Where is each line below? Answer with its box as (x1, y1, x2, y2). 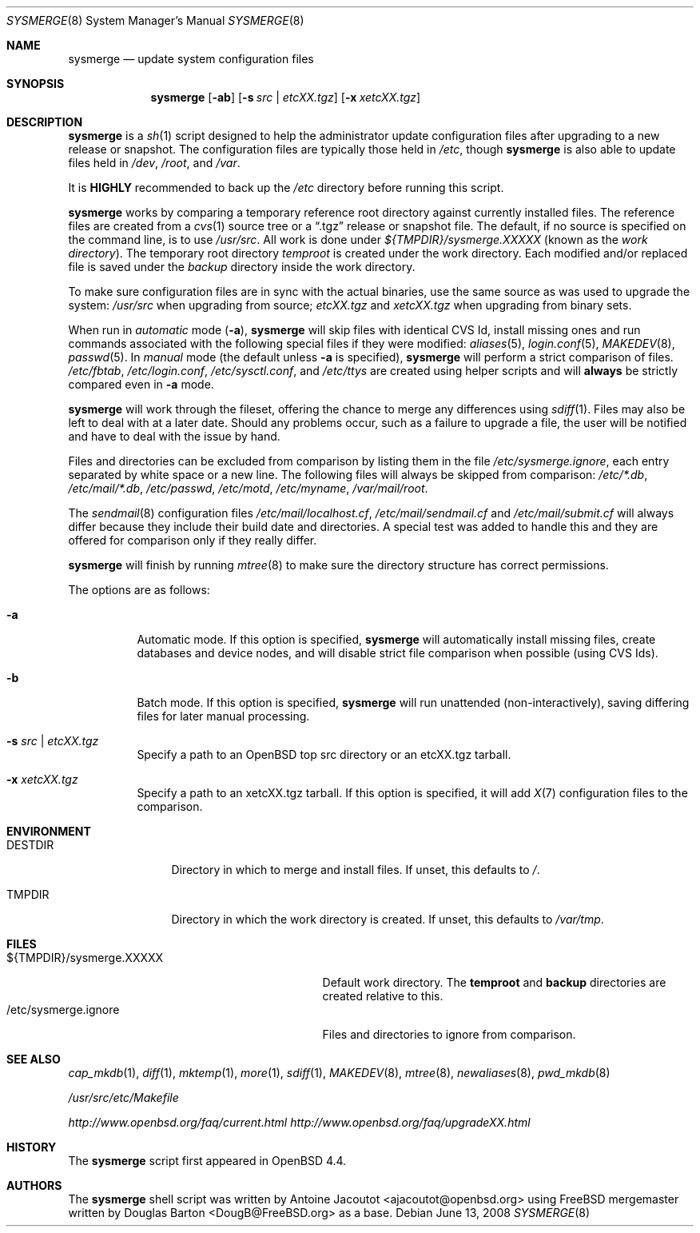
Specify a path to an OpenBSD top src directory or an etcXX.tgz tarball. (137, 748, 511, 761)
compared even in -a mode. (68, 377, 214, 391)
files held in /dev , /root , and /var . (68, 156, 241, 170)
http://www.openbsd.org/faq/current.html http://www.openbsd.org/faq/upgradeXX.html (68, 1115, 531, 1129)
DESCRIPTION (6, 115, 83, 129)
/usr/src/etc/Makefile (68, 1091, 179, 1104)
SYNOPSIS (6, 77, 65, 90)
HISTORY (6, 1140, 57, 1154)
